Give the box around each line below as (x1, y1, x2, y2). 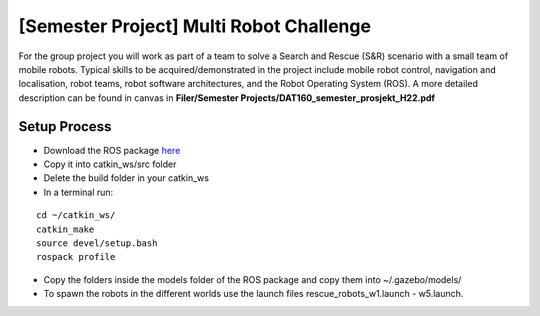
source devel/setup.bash (36, 237, 158, 249)
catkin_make (36, 223, 95, 235)
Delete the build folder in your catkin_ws (43, 172, 210, 184)
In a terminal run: (43, 186, 114, 198)
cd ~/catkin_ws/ (36, 210, 116, 221)
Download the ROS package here (43, 144, 181, 156)
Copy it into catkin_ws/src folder (43, 158, 177, 170)
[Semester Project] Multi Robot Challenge (18, 15, 372, 37)
